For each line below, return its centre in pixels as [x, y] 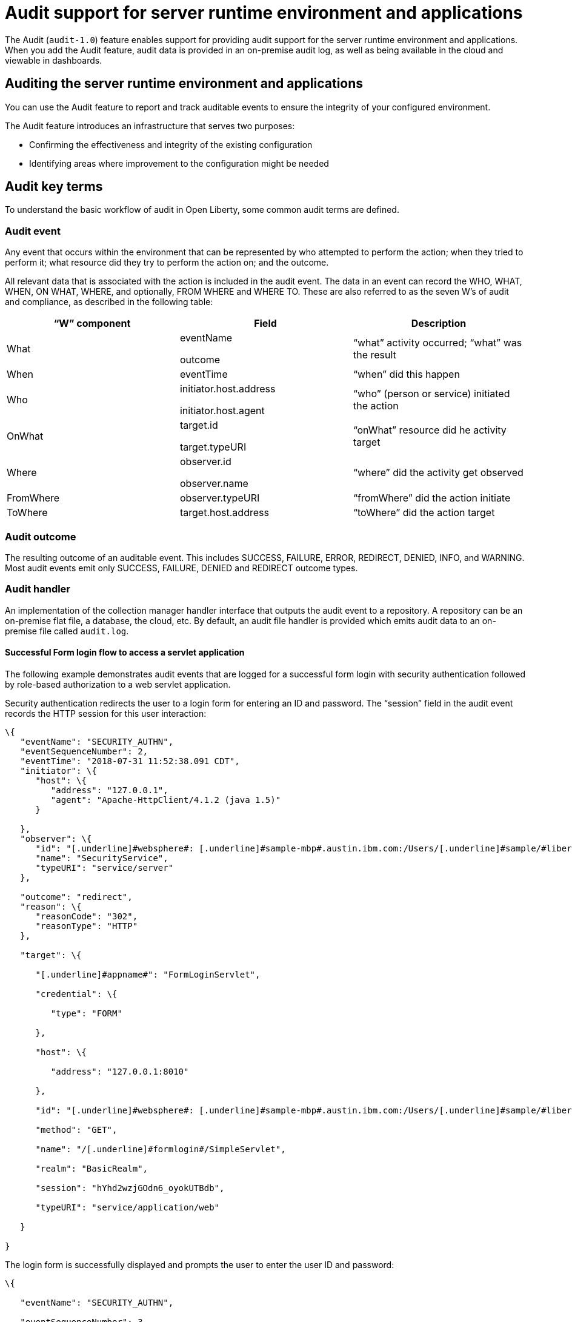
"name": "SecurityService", [102, 858]
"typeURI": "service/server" [105, 867]
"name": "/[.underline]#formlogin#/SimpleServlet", [161, 1149]
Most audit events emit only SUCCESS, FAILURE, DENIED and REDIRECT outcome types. [181, 568]
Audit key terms [54, 187]
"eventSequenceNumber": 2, [84, 751]
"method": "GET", [76, 1129]
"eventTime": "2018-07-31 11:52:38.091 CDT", [130, 761]
